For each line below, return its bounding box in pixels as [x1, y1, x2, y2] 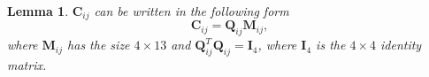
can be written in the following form [94, 2, 289, 19]
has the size [67, 35, 130, 54]
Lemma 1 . [7, 2, 69, 19]
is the [316, 35, 346, 54]
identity [379, 35, 422, 54]
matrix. [7, 56, 47, 74]
